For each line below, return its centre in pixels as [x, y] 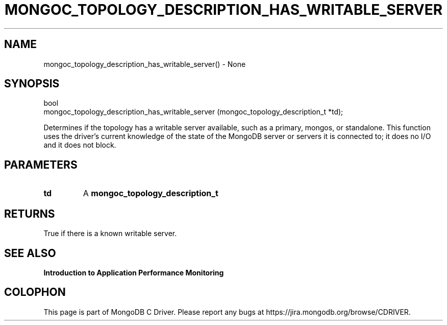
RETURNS [30, 214]
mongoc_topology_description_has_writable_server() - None [145, 64]
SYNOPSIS [32, 84]
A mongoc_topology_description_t [151, 193]
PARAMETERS [41, 165]
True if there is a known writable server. [110, 234]
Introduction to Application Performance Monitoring [134, 272]
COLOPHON [35, 292]
